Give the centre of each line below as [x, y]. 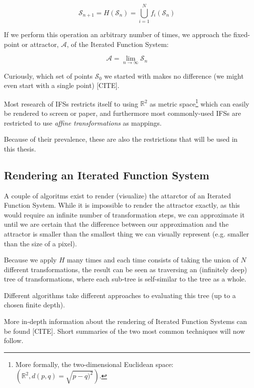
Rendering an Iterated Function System [107, 175]
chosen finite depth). [34, 305]
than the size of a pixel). [41, 243]
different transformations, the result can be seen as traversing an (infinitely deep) [126, 269]
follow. [14, 340]
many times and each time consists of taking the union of [153, 260]
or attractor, [40, 44]
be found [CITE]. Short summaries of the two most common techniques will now [125, 331]
